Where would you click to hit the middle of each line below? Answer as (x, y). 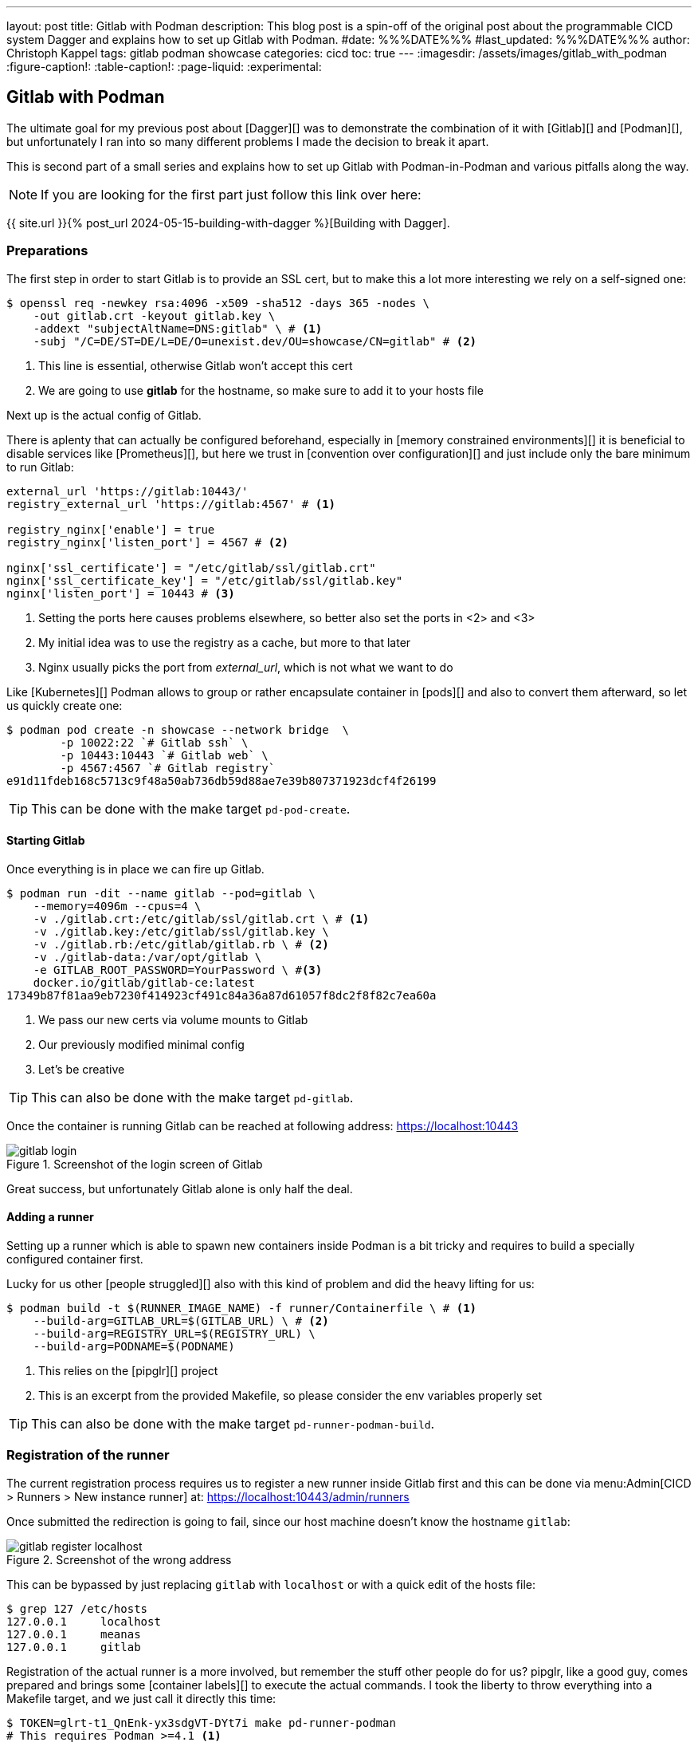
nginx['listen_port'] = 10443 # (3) (121, 593)
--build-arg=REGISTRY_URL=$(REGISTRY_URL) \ (174, 1334)
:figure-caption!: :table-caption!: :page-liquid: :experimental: (164, 67)
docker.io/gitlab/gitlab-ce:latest (144, 982)
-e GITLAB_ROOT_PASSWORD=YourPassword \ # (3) (178, 970)
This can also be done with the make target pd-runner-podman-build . (233, 1424)
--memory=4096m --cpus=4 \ (117, 906)
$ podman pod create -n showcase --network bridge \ (178, 729)
